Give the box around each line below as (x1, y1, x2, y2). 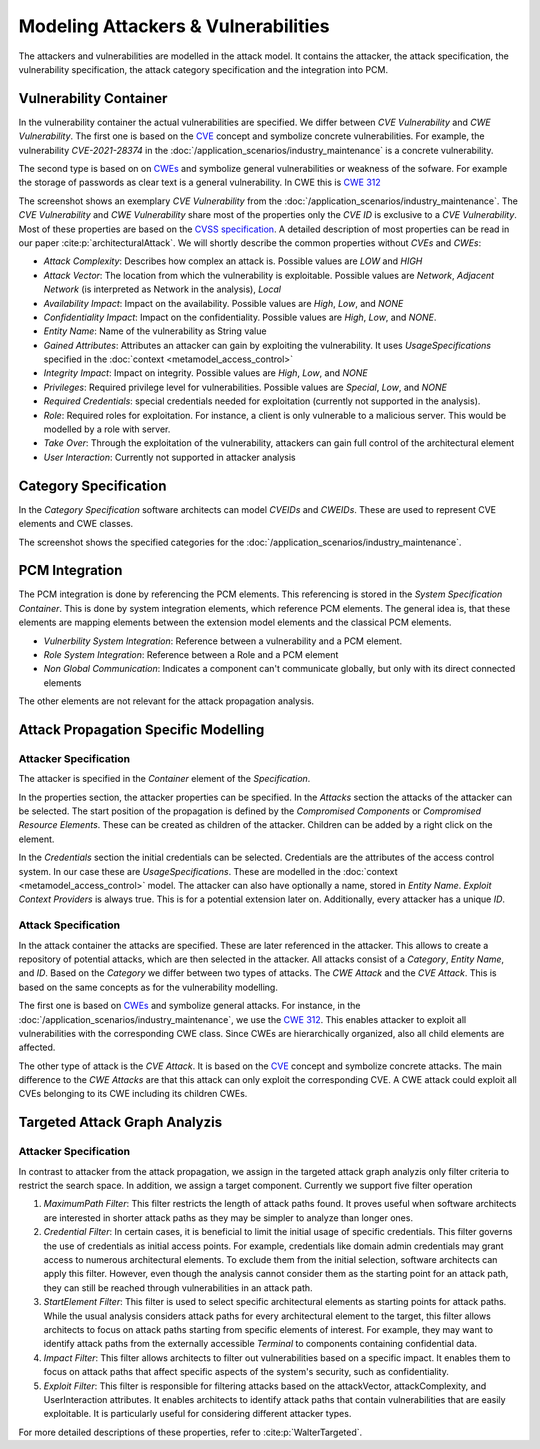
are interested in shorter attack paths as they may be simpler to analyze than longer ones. (43, 1211, 414, 1224)
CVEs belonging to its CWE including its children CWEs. (18, 1088, 248, 1100)
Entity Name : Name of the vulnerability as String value (43, 325, 267, 337)
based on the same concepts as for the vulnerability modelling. (18, 981, 279, 993)
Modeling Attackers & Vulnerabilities (18, 15, 330, 37)
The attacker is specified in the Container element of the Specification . (18, 773, 311, 785)
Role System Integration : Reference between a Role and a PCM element (43, 648, 339, 660)
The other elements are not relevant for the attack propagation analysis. (18, 695, 315, 707)
